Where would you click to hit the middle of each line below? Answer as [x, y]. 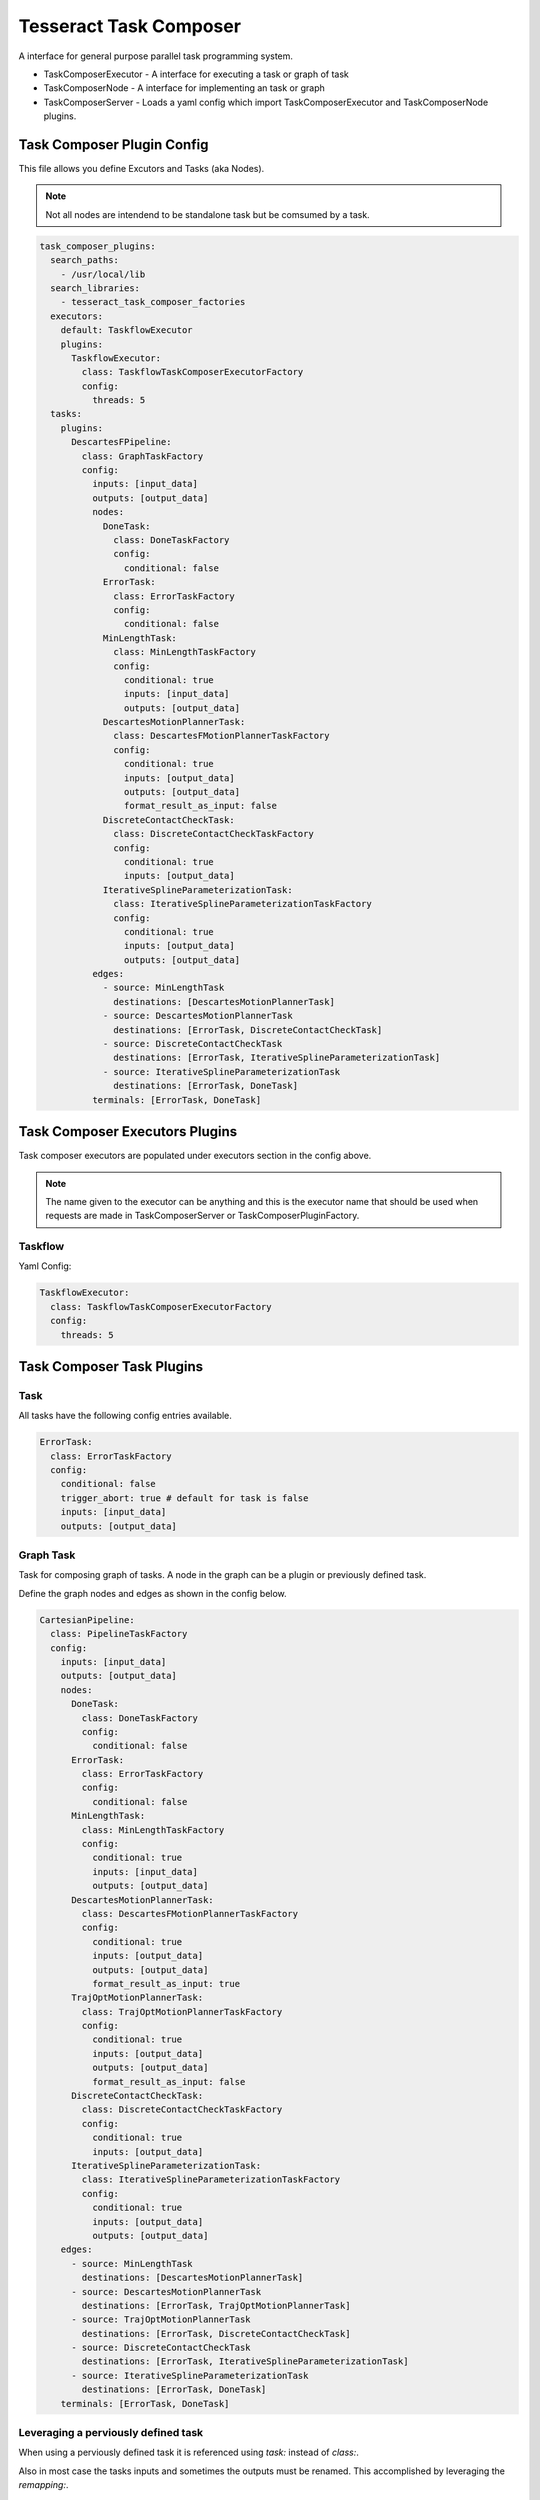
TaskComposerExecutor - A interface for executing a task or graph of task [196, 74]
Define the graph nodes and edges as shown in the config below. [152, 1593]
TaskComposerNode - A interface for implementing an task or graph [184, 88]
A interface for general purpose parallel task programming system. [156, 56]
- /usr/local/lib [103, 274]
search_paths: [85, 260]
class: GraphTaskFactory [142, 456]
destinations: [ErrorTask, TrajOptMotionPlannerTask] [216, 2305]
